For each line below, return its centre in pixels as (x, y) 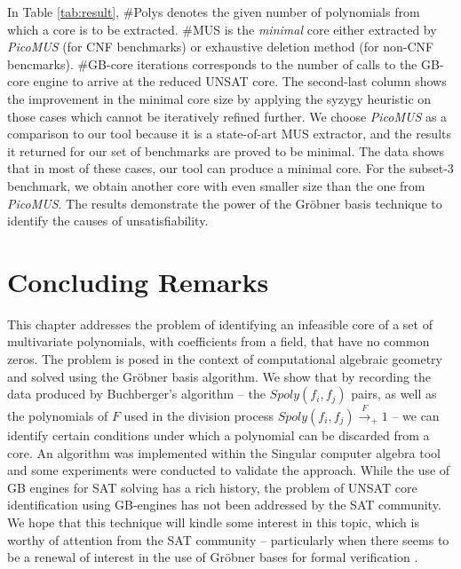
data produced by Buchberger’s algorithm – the (136, 394)
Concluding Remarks (138, 281)
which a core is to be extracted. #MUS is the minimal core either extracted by (222, 29)
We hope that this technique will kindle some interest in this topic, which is (213, 522)
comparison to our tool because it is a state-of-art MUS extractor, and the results (230, 134)
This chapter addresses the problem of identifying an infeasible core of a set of (220, 324)
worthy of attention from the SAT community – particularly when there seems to (228, 539)
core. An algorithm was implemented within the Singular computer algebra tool (224, 452)
